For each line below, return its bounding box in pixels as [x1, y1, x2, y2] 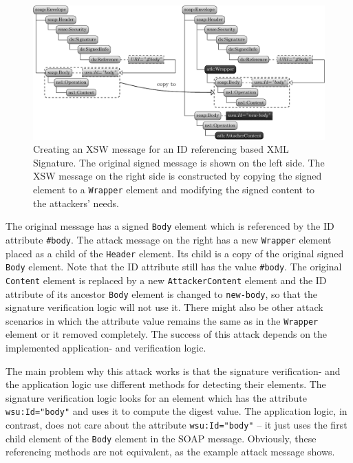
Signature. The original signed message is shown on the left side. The [33, 155, 325, 169]
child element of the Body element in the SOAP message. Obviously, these [6, 431, 317, 445]
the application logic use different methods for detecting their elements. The [6, 377, 326, 391]
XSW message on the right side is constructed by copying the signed [33, 169, 322, 183]
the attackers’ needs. [33, 195, 120, 210]
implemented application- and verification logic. [6, 341, 206, 355]
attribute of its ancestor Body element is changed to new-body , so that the [6, 286, 318, 301]
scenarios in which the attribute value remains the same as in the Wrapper [6, 313, 319, 327]
